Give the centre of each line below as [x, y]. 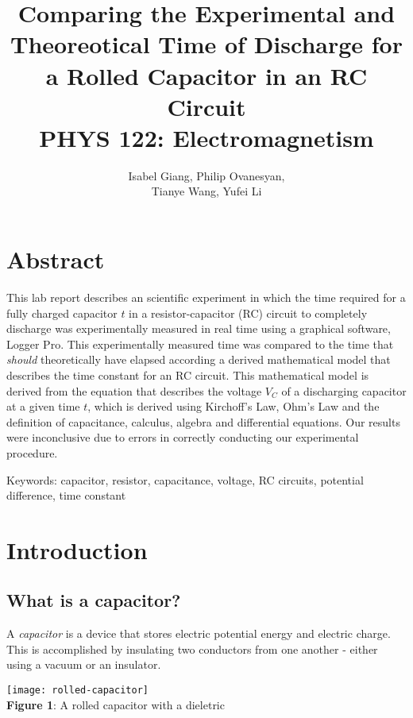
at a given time [43, 406]
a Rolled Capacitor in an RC [206, 75]
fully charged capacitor [62, 313]
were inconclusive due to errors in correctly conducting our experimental [183, 437]
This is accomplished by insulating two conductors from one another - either [192, 649]
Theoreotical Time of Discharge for [206, 44]
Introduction [77, 549]
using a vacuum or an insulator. [84, 664]
